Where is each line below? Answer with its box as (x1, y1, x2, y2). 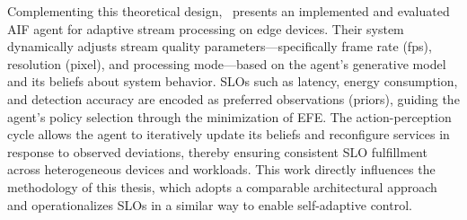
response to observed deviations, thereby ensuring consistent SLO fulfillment (7, 142, 427, 161)
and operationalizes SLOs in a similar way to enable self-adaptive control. (7, 195, 412, 214)
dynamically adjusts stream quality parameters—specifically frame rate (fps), (7, 37, 432, 56)
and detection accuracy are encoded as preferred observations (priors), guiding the (7, 89, 460, 108)
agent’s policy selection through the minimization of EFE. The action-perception (7, 107, 452, 126)
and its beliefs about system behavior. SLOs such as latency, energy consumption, (7, 72, 458, 91)
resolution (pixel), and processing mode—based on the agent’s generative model (7, 54, 446, 73)
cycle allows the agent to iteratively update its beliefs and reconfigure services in (7, 125, 450, 144)
